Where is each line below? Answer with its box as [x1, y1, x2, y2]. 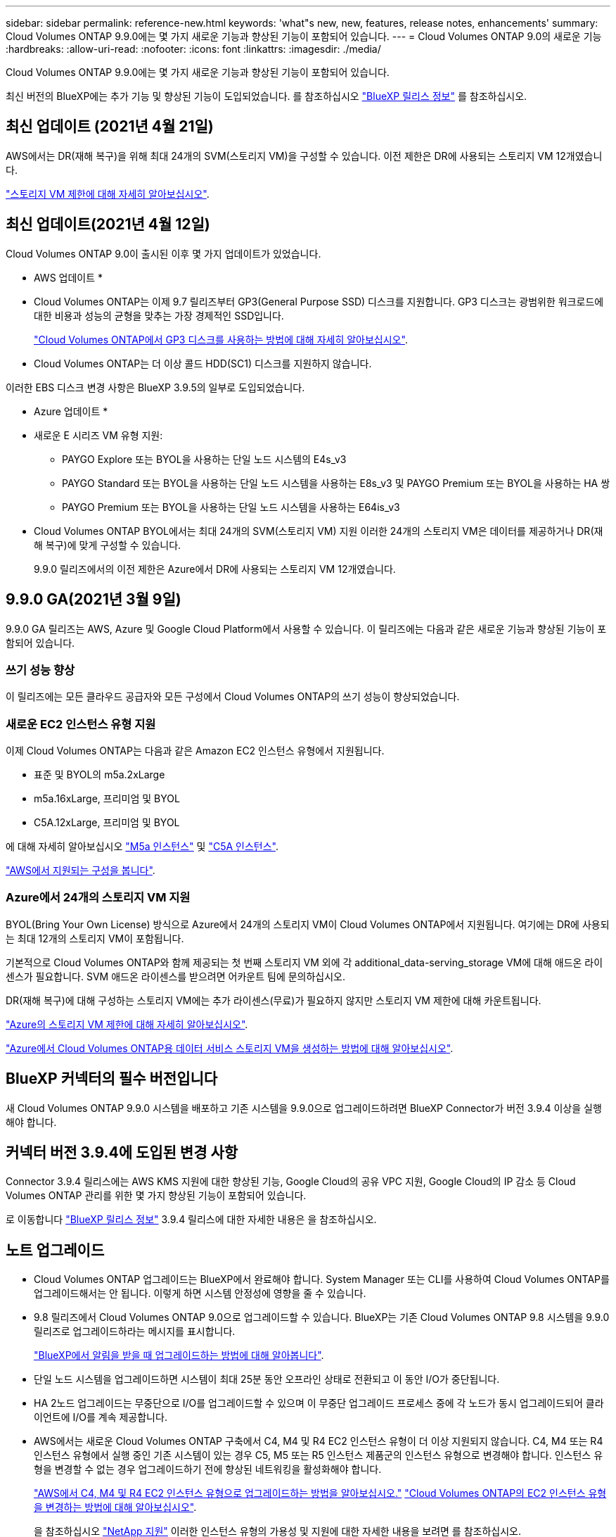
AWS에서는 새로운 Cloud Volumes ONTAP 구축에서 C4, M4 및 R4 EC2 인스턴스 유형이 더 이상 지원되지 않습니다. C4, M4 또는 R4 [34, 1435, 603, 1448]
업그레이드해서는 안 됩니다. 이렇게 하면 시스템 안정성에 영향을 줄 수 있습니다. [34, 1287, 366, 1300]
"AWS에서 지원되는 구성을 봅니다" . [6, 864, 155, 877]
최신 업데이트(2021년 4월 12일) [6, 215, 210, 234]
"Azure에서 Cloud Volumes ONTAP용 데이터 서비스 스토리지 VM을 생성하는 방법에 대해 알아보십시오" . [6, 1042, 454, 1054]
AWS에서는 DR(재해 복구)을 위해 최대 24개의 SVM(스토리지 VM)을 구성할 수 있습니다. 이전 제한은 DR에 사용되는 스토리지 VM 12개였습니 [6, 149, 603, 162]
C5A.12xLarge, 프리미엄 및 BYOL [34, 816, 180, 829]
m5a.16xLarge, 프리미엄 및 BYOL [34, 792, 180, 805]
